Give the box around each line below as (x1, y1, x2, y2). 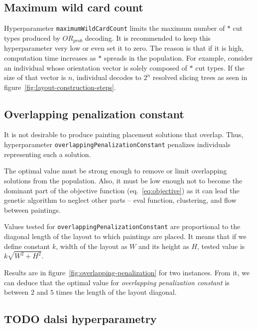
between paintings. (4, 204, 61, 215)
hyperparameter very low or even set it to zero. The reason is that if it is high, (4, 43, 244, 53)
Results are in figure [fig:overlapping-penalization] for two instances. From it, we (4, 267, 250, 278)
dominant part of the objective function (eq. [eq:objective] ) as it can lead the (4, 185, 240, 195)
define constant (4, 241, 50, 251)
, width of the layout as (56, 241, 128, 251)
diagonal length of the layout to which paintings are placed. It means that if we (4, 231, 247, 241)
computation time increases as (4, 52, 96, 63)
